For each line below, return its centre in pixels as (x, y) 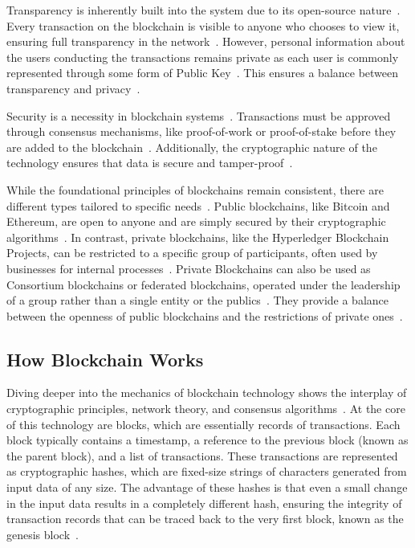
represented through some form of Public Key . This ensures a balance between (203, 73)
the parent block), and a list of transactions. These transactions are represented (202, 455)
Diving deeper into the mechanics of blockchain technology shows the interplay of (207, 393)
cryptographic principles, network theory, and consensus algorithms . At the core (206, 409)
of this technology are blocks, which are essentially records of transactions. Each (203, 424)
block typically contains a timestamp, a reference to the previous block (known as (207, 440)
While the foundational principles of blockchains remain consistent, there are (195, 189)
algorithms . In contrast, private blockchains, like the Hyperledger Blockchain (198, 237)
